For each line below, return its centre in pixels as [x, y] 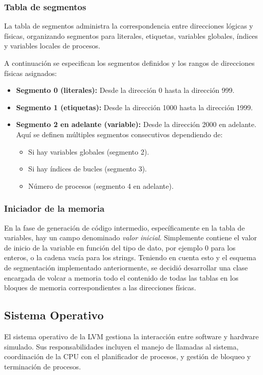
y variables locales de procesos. [52, 46]
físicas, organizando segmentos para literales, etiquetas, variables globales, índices [131, 35]
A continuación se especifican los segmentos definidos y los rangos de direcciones [129, 63]
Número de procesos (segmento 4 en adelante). [101, 185]
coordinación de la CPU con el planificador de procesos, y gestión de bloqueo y [127, 356]
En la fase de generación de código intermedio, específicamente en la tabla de [125, 227]
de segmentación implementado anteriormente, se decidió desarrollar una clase [126, 267]
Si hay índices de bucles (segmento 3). [87, 169]
